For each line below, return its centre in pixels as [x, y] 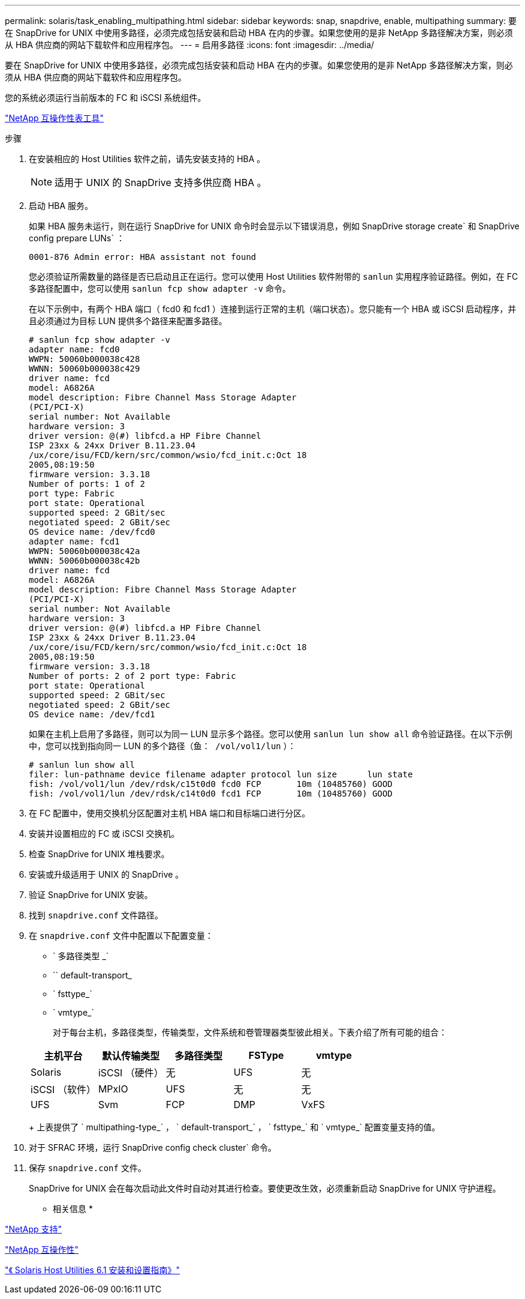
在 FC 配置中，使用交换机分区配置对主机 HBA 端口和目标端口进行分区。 [170, 813]
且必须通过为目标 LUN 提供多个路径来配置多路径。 [128, 321]
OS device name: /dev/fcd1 [92, 714]
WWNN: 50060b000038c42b [85, 561]
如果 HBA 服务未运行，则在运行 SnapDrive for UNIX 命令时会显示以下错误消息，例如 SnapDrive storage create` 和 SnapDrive [274, 226]
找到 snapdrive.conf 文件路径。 [96, 915]
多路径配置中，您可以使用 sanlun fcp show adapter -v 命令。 [160, 288]
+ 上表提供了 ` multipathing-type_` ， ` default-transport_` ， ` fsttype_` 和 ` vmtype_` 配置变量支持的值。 [235, 1127]
